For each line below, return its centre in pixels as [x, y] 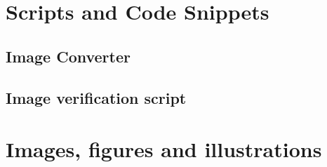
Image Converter [68, 56]
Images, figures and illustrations [164, 149]
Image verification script [96, 97]
